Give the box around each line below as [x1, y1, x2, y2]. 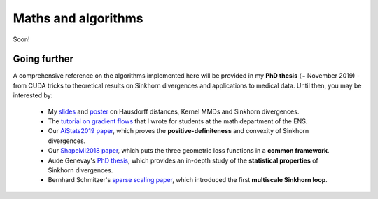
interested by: [13, 91, 53, 99]
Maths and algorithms [13, 11, 143, 26]
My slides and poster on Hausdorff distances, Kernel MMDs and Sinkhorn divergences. [48, 107, 300, 116]
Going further [13, 53, 73, 65]
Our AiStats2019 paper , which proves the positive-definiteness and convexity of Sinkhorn [48, 127, 309, 135]
